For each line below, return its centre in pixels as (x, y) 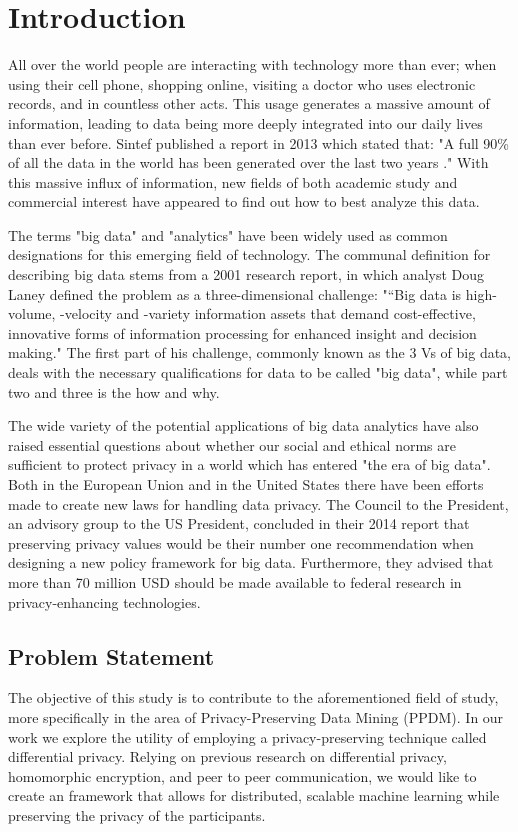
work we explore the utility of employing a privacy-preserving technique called (247, 736)
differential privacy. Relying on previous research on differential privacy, (227, 756)
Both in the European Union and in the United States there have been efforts (246, 484)
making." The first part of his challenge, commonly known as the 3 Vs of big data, (260, 352)
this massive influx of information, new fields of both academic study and (233, 181)
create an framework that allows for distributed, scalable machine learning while (254, 795)
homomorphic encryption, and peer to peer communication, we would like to (242, 775)
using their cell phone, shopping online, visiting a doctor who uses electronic (242, 83)
